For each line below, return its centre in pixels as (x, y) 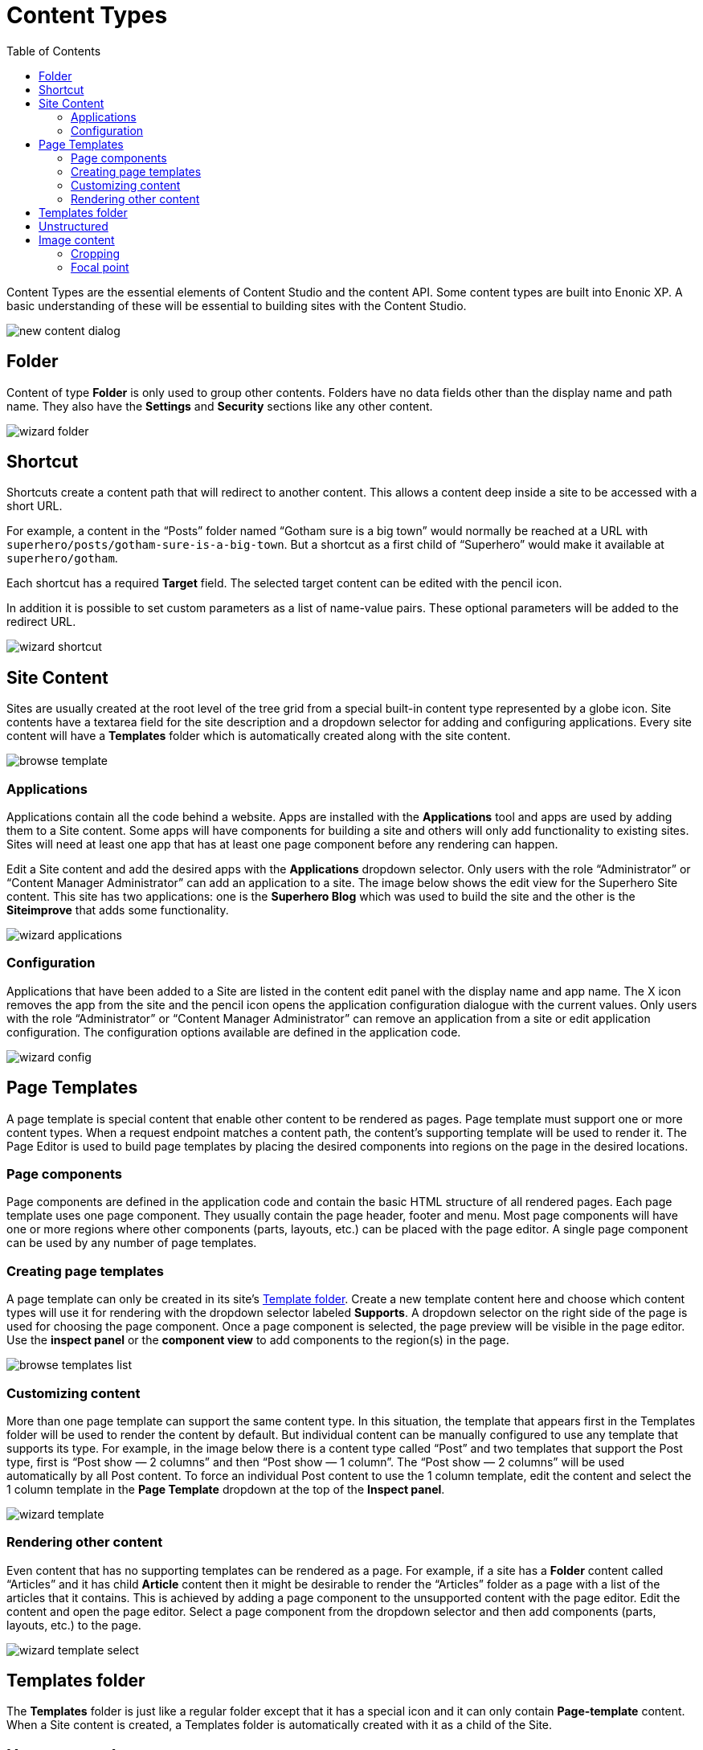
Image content (77, 239)
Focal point (100, 267)
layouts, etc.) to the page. (74, 1625)
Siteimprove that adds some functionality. (118, 910)
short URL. (35, 506)
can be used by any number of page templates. (132, 1243)
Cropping (96, 253)
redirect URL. (41, 622)
